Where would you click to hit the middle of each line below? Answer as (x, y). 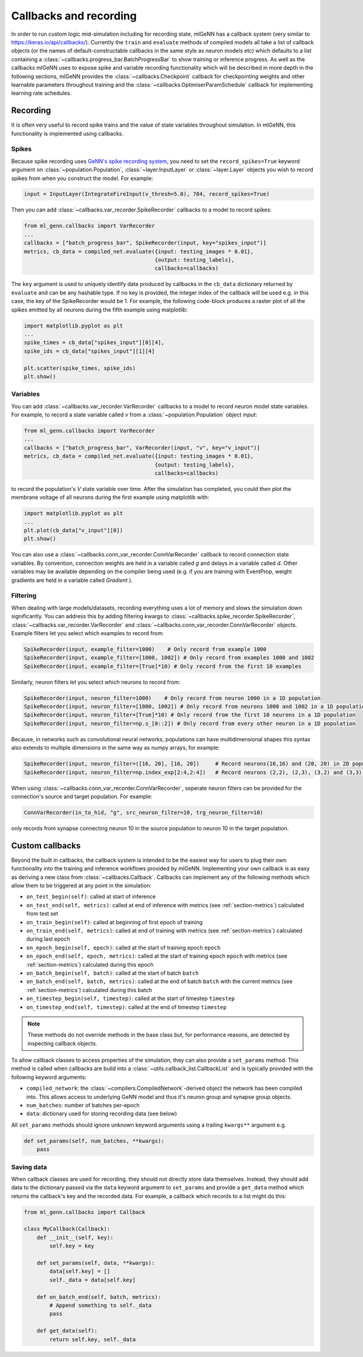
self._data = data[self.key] (93, 1280)
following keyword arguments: (49, 1077)
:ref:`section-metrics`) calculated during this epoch (90, 964)
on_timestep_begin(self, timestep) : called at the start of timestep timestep (131, 999)
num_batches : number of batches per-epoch (83, 1105)
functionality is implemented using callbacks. (67, 133)
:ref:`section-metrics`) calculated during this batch (89, 990)
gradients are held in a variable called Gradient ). (72, 580)
